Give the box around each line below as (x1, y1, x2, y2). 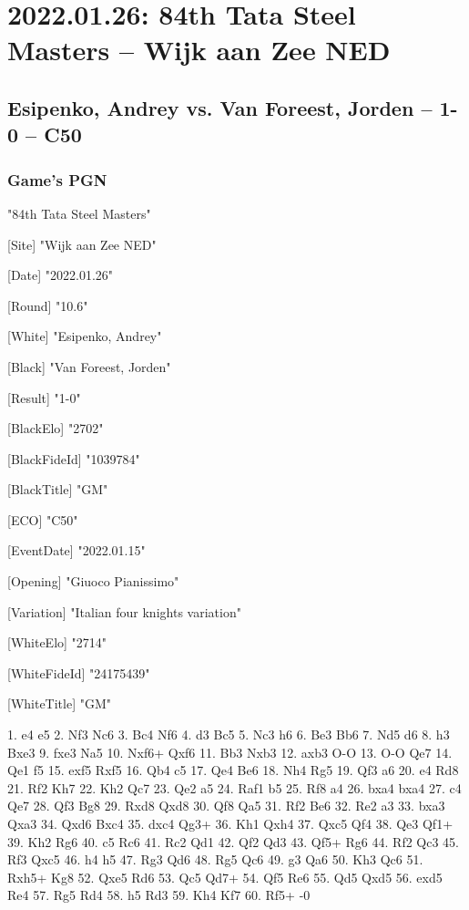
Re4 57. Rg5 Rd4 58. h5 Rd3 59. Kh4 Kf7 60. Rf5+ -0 (7, 885, 311, 905)
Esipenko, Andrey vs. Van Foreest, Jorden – (7, 93, 433, 121)
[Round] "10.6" (7, 295, 88, 315)
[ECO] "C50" (7, 510, 78, 529)
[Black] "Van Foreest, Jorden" (7, 357, 171, 376)
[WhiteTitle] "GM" (7, 694, 112, 713)
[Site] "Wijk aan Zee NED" (7, 234, 157, 253)
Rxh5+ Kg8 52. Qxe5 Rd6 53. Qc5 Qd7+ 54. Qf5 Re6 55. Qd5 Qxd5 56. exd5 (7, 867, 443, 886)
